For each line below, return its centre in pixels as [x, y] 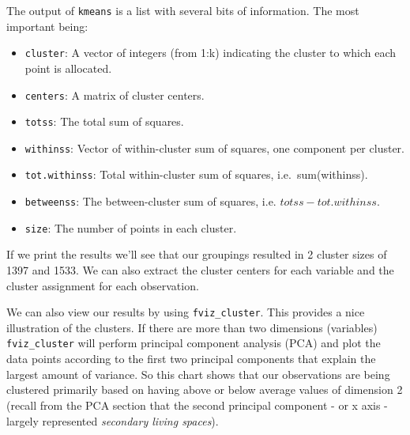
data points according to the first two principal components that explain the [191, 359]
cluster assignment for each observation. [103, 285]
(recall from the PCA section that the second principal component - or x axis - [197, 405]
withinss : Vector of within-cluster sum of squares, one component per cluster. [214, 148]
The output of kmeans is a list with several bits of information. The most [183, 10]
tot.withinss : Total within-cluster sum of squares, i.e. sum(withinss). [196, 174]
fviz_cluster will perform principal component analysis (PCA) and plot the [194, 343]
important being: [47, 26]
